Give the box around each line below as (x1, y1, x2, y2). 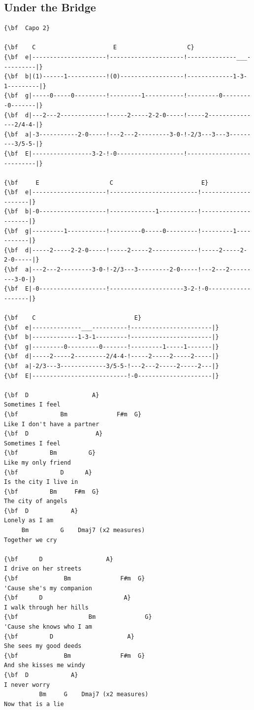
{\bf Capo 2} (4, 25, 50, 32)
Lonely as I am (4, 517, 54, 524)
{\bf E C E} (4, 179, 209, 186)
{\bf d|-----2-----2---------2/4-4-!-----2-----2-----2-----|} (4, 353, 219, 360)
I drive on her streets (4, 565, 82, 573)
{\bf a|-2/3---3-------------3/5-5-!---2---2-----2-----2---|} (4, 362, 219, 370)
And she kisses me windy (4, 662, 85, 669)
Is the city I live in (4, 478, 78, 486)
